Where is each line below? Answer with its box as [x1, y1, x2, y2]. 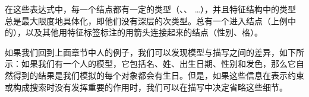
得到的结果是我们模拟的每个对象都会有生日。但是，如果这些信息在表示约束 [12, 69, 304, 81]
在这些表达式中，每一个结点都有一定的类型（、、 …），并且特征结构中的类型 [5, 3, 297, 15]
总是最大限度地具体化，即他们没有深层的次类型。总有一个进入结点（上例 [5, 14, 288, 27]
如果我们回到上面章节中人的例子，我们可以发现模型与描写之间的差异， [5, 46, 279, 58]
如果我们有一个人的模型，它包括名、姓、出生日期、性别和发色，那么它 [21, 57, 296, 70]
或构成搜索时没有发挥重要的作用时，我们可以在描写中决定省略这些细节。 [5, 80, 288, 93]
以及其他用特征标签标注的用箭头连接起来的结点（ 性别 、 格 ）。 [25, 26, 263, 38]
